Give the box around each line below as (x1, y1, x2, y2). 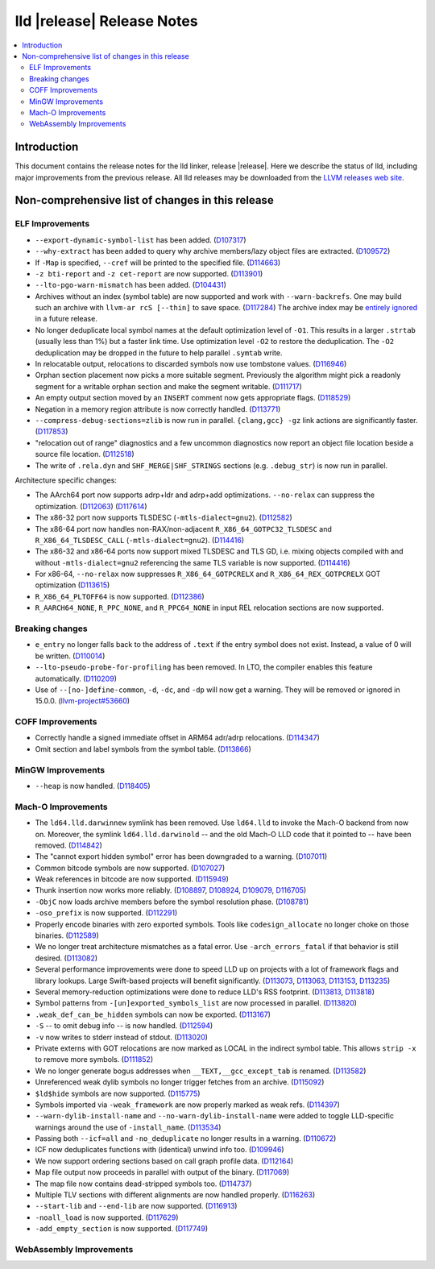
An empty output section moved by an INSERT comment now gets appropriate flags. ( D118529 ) (35, 393, 351, 403)
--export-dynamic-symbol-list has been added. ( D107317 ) (35, 234, 246, 245)
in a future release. (35, 314, 98, 324)
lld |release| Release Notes (14, 12, 198, 30)
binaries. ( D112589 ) (35, 931, 100, 940)
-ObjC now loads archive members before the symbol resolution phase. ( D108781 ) (35, 897, 309, 906)
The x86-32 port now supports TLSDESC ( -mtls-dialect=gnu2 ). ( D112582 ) (35, 512, 293, 523)
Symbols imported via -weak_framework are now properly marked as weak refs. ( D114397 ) (35, 1100, 340, 1109)
